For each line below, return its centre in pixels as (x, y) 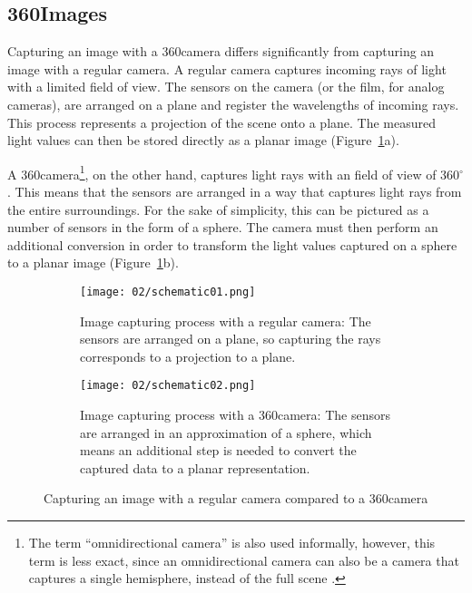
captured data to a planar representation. (195, 467)
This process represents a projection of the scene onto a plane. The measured (222, 122)
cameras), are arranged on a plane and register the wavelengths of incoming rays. (233, 104)
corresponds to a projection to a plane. (188, 356)
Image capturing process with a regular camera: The (226, 321)
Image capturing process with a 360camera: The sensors (235, 415)
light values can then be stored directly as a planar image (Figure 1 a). (203, 140)
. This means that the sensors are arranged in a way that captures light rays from (235, 192)
